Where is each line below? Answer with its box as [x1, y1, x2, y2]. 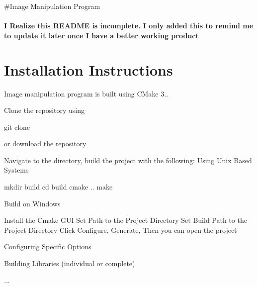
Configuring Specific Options [4, 241, 91, 252]
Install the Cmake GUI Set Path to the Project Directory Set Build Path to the [4, 215, 247, 225]
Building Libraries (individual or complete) [4, 258, 135, 269]
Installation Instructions [4, 59, 173, 80]
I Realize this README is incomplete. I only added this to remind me [4, 20, 254, 31]
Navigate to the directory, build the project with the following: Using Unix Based [4, 155, 252, 165]
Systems [4, 165, 29, 175]
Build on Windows [4, 198, 61, 208]
